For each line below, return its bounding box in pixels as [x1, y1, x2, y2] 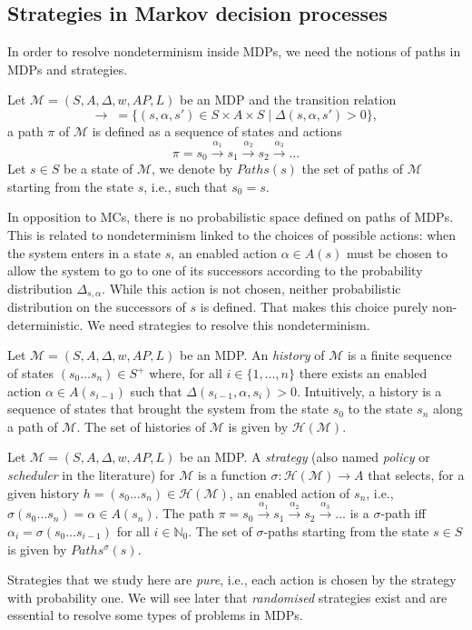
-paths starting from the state [263, 521, 429, 540]
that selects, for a [368, 465, 465, 484]
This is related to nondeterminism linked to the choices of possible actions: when [7, 225, 457, 245]
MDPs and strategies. [7, 59, 128, 78]
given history [7, 483, 80, 502]
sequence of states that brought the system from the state [7, 399, 329, 418]
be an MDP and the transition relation [179, 90, 397, 109]
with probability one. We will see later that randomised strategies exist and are [7, 587, 447, 606]
